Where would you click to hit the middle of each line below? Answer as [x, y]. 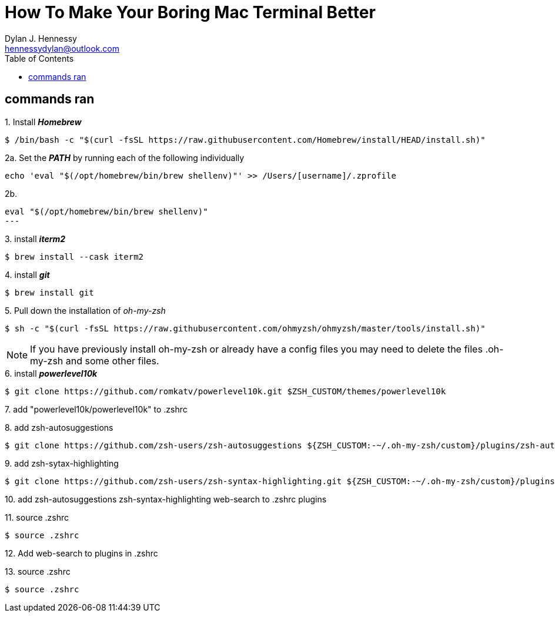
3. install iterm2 [35, 239]
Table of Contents [39, 58]
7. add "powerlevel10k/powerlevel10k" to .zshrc [96, 409]
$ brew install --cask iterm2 [74, 256]
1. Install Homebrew [43, 122]
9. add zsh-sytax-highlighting [62, 463]
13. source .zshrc [38, 571]
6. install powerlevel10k [51, 373]
